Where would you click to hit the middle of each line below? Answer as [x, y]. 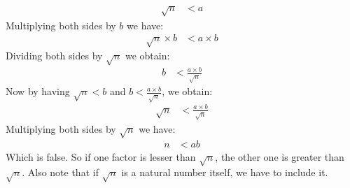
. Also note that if [60, 172]
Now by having [38, 91]
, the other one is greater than [280, 156]
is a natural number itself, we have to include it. [225, 172]
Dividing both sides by [54, 56]
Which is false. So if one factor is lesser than [101, 156]
